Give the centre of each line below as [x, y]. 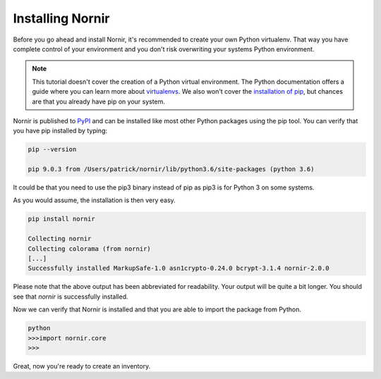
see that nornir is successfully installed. [71, 297]
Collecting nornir [60, 239]
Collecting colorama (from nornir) [89, 249]
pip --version [52, 149]
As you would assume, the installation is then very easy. [94, 200]
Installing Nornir [61, 18]
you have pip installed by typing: [60, 131]
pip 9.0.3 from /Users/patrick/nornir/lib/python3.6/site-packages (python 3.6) [171, 169]
